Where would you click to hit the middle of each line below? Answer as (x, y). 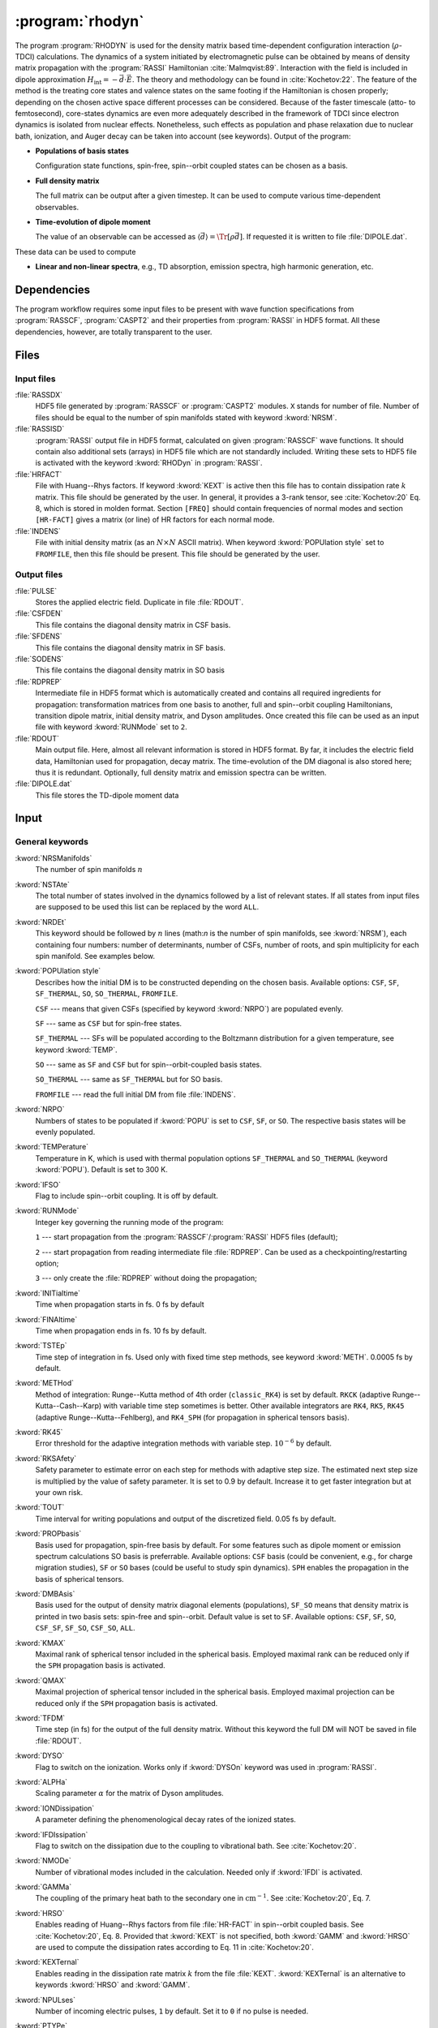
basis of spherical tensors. (80, 1579)
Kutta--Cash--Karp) (69, 1406)
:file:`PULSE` (36, 591)
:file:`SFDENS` (39, 636)
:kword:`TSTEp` (41, 1346)
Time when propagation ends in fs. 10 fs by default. (121, 1330)
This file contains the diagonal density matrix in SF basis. (131, 647)
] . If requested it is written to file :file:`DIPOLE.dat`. (324, 237)
